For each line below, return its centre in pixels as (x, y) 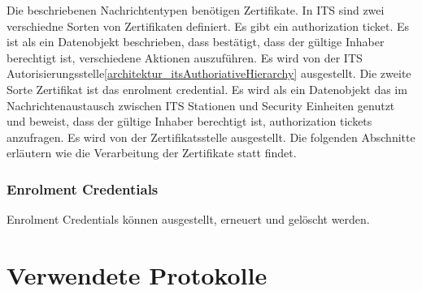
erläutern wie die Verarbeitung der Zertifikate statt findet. (152, 153)
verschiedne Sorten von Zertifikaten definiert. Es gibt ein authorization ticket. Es (208, 26)
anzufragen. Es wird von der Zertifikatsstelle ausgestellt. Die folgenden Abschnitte (211, 137)
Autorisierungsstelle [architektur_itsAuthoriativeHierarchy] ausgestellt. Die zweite (209, 73)
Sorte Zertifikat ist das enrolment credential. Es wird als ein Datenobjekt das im (207, 89)
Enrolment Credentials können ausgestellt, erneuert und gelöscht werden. (188, 219)
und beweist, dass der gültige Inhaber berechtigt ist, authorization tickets (189, 121)
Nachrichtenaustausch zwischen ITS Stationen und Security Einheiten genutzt (201, 105)
